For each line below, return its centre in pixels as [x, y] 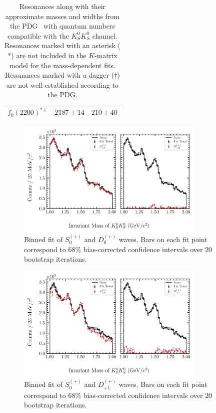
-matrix [106, 55]
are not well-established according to [62, 84]
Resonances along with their [62, 6]
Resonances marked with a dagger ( [60, 75]
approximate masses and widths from [62, 16]
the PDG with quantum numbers [62, 26]
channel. [105, 35]
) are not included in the [49, 55]
